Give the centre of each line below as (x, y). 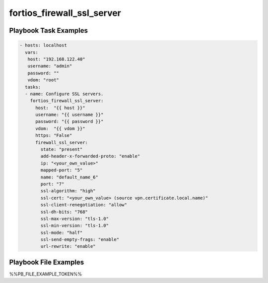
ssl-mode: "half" (62, 232)
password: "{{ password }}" (69, 122)
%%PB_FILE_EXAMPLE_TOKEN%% (45, 274)
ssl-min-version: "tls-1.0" (75, 226)
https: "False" (54, 136)
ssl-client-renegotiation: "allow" (84, 205)
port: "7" (52, 184)
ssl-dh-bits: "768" (64, 212)
